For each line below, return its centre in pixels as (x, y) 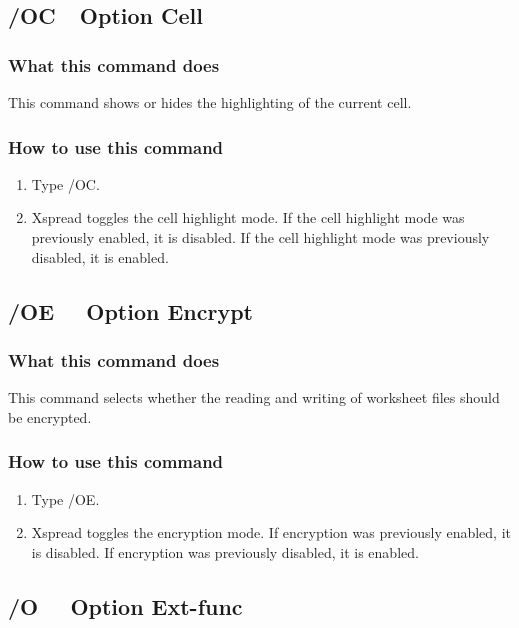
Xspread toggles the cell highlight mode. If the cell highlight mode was (248, 217)
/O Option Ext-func (125, 605)
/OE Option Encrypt (131, 310)
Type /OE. (65, 498)
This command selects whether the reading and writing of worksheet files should (254, 397)
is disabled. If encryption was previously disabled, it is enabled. (225, 551)
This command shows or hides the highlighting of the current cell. (210, 102)
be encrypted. (50, 416)
